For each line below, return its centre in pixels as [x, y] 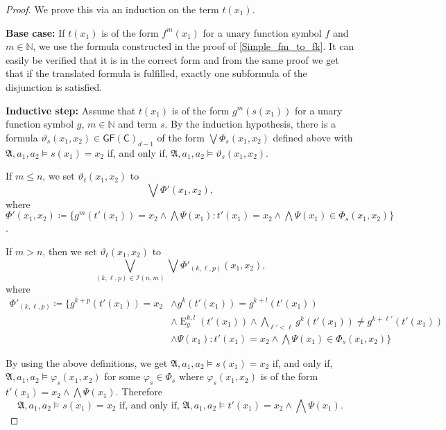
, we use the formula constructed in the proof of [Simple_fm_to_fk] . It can [194, 46]
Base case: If [35, 32]
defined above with [313, 137]
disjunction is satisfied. [54, 86]
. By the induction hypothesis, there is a [250, 124]
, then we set [70, 251]
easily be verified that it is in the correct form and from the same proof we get [172, 59]
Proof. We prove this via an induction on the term [112, 9]
